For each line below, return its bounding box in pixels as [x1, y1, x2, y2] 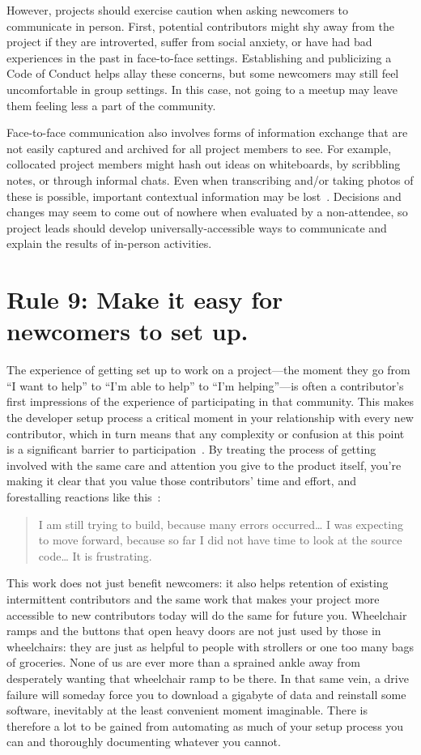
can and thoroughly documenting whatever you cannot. [6, 733, 281, 750]
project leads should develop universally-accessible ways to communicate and [6, 219, 387, 236]
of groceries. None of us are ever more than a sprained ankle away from [6, 654, 360, 671]
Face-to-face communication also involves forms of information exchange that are [6, 124, 408, 141]
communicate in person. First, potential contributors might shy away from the [6, 17, 395, 34]
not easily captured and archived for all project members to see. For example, [6, 139, 392, 156]
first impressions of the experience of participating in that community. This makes [6, 393, 415, 410]
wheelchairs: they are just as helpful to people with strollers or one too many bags [6, 638, 415, 655]
